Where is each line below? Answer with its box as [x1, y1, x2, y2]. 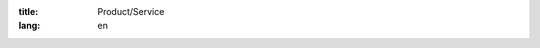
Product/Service [97, 6, 165, 17]
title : [18, 6, 39, 17]
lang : [18, 20, 41, 32]
